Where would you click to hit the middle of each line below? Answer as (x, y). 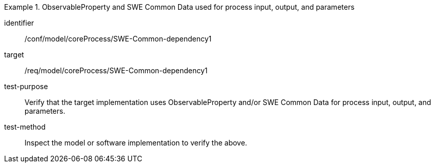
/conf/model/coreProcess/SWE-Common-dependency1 (118, 39)
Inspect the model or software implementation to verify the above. (136, 143)
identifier (19, 23)
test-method (25, 127)
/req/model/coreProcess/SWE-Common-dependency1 (116, 70)
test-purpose (26, 86)
